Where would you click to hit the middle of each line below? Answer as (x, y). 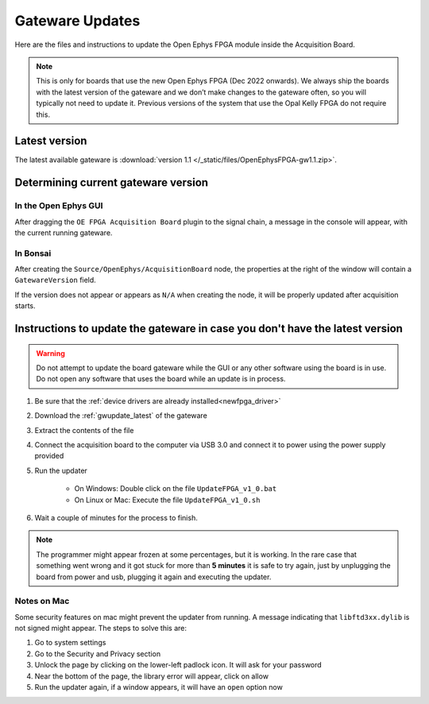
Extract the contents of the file (84, 430)
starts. (25, 306)
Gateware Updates (77, 21)
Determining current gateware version (112, 183)
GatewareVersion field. (56, 280)
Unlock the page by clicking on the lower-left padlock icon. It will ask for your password (178, 665)
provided (49, 456)
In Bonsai (33, 253)
